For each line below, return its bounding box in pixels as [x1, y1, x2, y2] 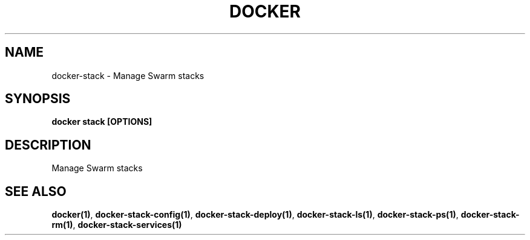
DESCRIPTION [5, 137, 91, 153]
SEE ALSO [5, 183, 67, 199]
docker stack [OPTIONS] [51, 116, 152, 127]
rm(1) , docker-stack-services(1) [51, 219, 182, 230]
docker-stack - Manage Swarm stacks [51, 70, 204, 81]
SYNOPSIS [5, 91, 71, 107]
